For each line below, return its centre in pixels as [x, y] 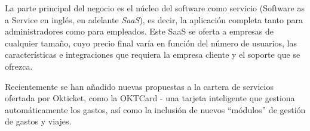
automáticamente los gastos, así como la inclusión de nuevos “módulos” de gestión [155, 109]
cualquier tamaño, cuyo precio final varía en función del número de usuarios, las [151, 43]
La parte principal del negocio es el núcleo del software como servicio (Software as [155, 8]
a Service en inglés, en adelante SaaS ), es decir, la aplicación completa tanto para [154, 19]
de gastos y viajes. [38, 121]
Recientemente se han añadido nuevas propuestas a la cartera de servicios [139, 86]
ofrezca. [19, 66]
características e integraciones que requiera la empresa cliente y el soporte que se [153, 54]
